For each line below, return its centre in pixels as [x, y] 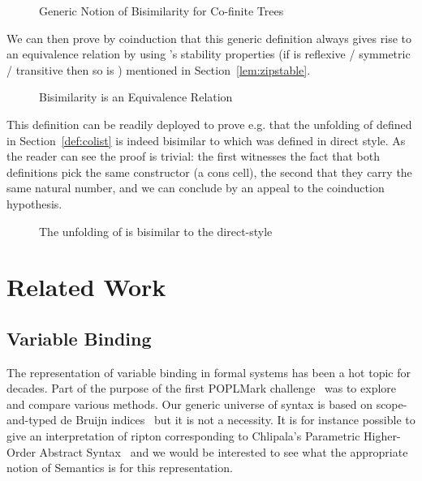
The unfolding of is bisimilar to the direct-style [156, 231]
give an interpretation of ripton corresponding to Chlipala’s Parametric [183, 436]
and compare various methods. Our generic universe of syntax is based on [189, 404]
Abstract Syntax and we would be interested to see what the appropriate [224, 451]
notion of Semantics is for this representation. [120, 468]
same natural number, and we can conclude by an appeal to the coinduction [196, 188]
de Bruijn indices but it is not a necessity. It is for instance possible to [238, 420]
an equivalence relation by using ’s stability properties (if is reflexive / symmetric [209, 54]
